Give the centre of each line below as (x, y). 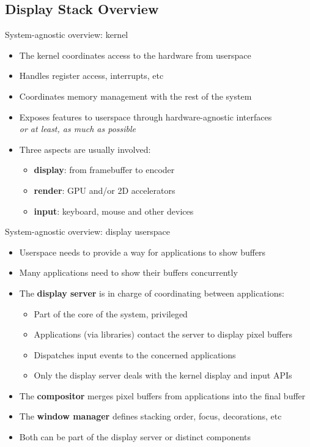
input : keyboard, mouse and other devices (114, 211)
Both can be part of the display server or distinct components (135, 437)
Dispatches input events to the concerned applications (135, 354)
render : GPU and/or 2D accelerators (105, 190)
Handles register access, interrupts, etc (91, 76)
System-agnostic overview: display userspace (87, 231)
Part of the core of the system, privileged (111, 313)
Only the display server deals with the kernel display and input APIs (163, 375)
